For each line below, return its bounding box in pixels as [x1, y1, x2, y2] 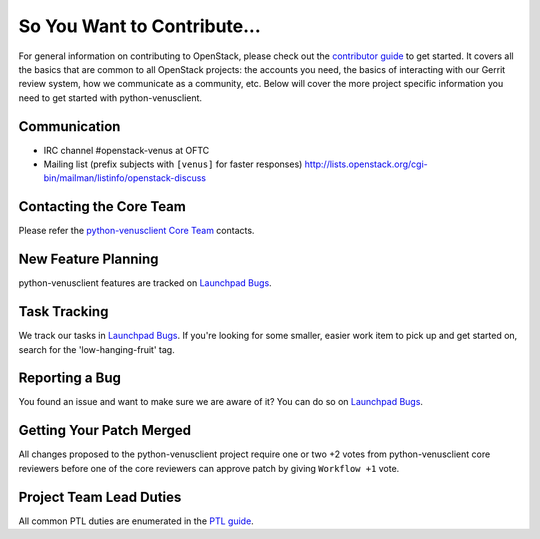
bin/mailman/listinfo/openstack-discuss [43, 172, 207, 184]
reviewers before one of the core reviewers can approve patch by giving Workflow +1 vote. [18, 462, 400, 474]
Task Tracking [18, 303, 109, 320]
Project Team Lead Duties [18, 488, 182, 505]
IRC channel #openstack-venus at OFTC [43, 144, 210, 156]
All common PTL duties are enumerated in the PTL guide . [18, 515, 254, 527]
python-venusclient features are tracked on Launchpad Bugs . [18, 277, 272, 289]
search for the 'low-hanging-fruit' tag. [18, 343, 175, 355]
